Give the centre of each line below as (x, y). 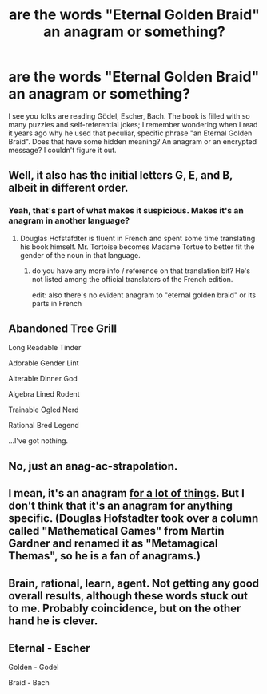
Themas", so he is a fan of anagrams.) (105, 556)
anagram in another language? (69, 220)
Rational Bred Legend (44, 426)
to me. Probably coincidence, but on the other (125, 608)
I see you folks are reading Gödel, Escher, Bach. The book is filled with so (129, 116)
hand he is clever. (53, 621)
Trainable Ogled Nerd (44, 410)
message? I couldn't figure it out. (62, 150)
